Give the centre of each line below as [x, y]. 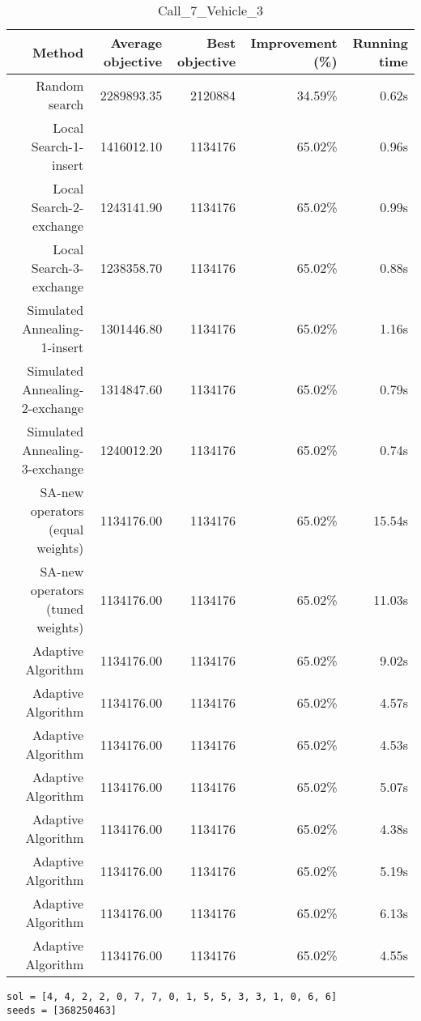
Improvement [294, 43]
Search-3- [57, 268]
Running [380, 43]
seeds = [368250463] [62, 1010]
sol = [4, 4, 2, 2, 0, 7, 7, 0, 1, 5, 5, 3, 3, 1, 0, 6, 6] [172, 997]
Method [58, 52]
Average [136, 43]
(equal [66, 529]
